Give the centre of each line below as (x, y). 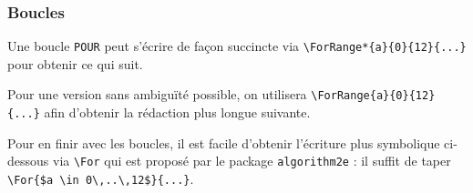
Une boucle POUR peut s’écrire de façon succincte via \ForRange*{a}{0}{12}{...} (237, 46)
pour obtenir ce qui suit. (75, 63)
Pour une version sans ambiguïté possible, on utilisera (157, 94)
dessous (28, 161)
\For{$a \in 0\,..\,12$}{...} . (101, 179)
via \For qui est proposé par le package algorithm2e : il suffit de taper (252, 161)
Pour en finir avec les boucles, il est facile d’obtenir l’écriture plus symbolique (224, 142)
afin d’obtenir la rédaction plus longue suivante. (177, 112)
